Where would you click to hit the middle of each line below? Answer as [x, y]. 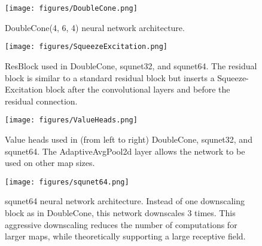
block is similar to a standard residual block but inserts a [110, 77]
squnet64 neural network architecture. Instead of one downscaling [125, 201]
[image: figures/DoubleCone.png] [71, 8]
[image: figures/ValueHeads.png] [71, 120]
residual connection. [41, 101]
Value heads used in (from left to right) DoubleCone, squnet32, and [129, 139]
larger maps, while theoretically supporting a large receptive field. [125, 236]
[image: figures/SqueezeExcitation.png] [86, 47]
